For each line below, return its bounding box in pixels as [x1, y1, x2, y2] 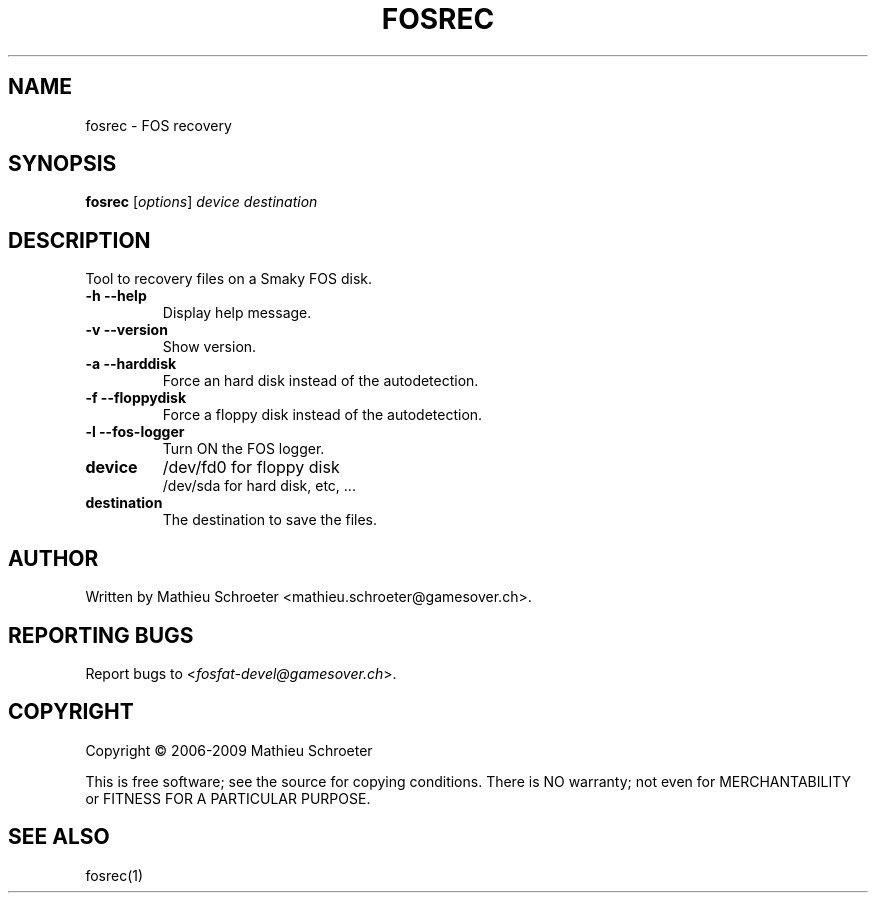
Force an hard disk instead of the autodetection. [162, 372, 479, 390]
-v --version [85, 321, 168, 339]
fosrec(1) [85, 866, 144, 884]
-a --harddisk [85, 355, 177, 373]
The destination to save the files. [162, 511, 378, 529]
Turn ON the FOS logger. [162, 440, 325, 458]
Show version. [162, 338, 257, 356]
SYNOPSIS [8, 151, 117, 177]
